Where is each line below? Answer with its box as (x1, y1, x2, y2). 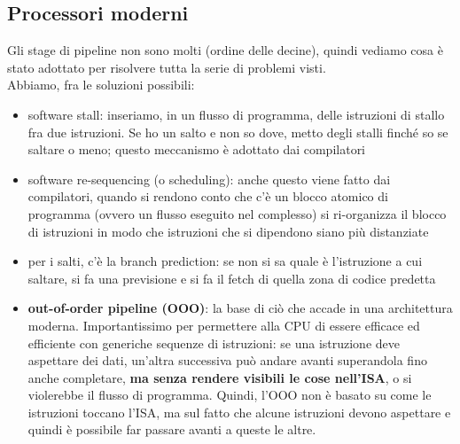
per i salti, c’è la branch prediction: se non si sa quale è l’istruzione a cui (27, 252, 423, 270)
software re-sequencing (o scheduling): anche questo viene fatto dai (27, 169, 391, 188)
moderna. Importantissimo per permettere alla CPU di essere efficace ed (27, 315, 420, 334)
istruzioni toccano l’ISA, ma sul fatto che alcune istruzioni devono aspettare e (27, 402, 451, 421)
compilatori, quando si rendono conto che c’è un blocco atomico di (27, 187, 388, 206)
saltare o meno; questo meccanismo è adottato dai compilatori (27, 140, 366, 159)
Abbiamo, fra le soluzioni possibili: (7, 75, 195, 94)
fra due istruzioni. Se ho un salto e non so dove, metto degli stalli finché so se (27, 122, 448, 141)
